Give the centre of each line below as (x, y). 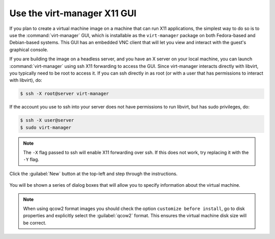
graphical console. (29, 49)
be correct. (35, 223)
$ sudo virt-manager (46, 127)
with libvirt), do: (26, 80)
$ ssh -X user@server (47, 120)
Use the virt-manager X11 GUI (73, 13)
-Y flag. (31, 159)
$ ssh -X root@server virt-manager (64, 94)
